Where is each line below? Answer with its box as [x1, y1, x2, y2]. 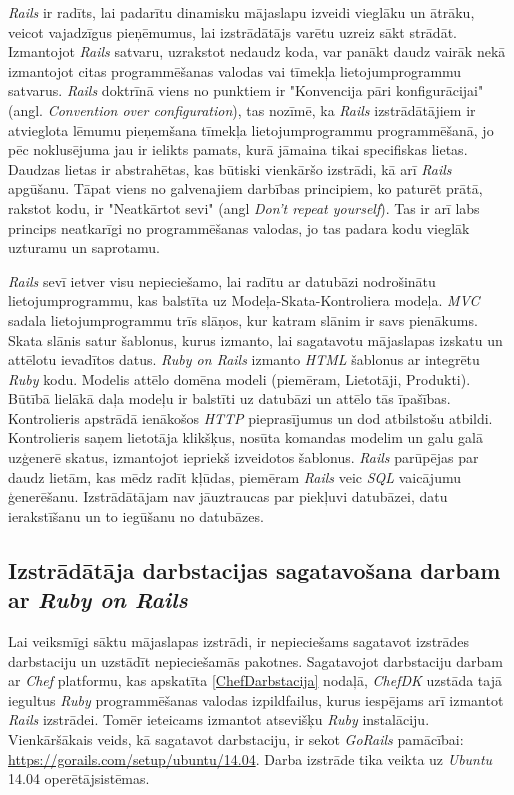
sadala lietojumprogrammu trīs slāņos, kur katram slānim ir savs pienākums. [8, 309, 478, 330]
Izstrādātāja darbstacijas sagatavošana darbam [8, 554, 501, 585]
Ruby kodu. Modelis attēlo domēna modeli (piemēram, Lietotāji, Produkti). [8, 368, 471, 389]
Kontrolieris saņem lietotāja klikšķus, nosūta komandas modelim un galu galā [8, 427, 484, 448]
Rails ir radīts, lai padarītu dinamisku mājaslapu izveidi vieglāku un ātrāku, [8, 2, 475, 22]
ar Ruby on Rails [8, 584, 188, 615]
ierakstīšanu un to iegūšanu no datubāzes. [8, 505, 264, 526]
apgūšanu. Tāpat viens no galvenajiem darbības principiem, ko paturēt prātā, [8, 178, 483, 199]
